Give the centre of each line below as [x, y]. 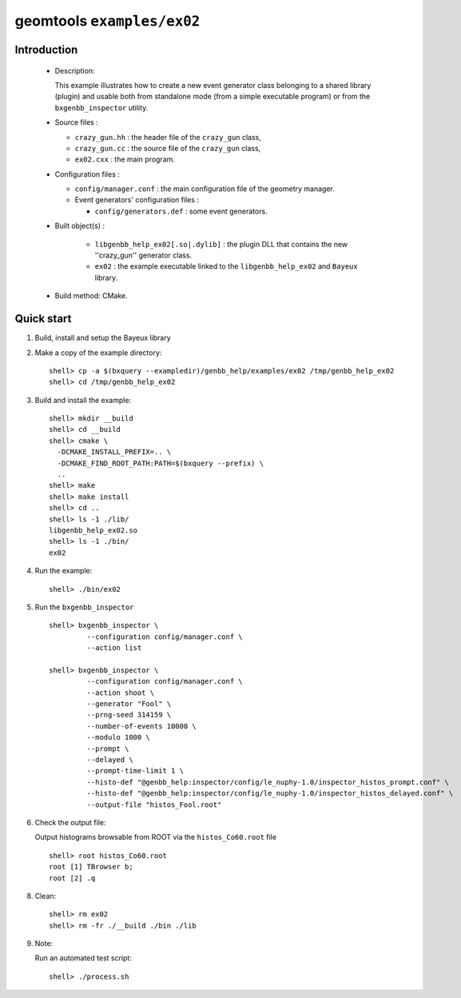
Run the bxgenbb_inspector [84, 607]
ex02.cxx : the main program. [125, 159]
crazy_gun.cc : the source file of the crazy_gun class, [168, 148]
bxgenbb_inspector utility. [101, 107]
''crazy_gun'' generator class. [143, 255]
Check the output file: [71, 822]
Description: [75, 70]
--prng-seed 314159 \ [129, 715]
